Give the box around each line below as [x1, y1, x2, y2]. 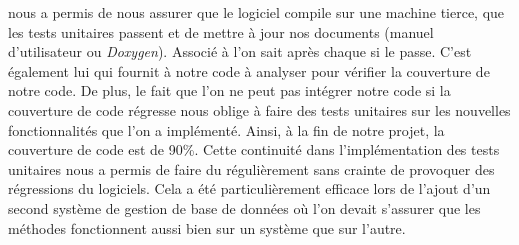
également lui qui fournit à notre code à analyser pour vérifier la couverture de [8, 60, 490, 81]
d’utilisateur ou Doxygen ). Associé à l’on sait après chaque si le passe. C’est [8, 41, 472, 62]
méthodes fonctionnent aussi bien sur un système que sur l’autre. [8, 217, 406, 238]
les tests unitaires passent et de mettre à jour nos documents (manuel [8, 21, 434, 42]
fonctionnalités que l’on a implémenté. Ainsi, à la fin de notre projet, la [8, 119, 445, 140]
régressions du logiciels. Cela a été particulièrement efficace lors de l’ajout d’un [8, 178, 491, 199]
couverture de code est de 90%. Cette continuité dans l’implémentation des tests [8, 139, 500, 160]
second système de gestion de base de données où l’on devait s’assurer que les [8, 197, 481, 218]
